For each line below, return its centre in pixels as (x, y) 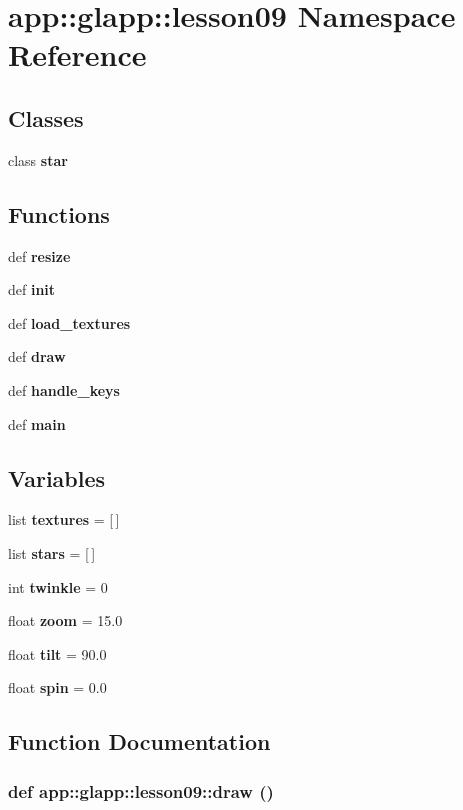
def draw (37, 356)
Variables (57, 477)
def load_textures (69, 322)
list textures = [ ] (64, 519)
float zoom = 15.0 (65, 620)
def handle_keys (64, 389)
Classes (46, 117)
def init (32, 289)
